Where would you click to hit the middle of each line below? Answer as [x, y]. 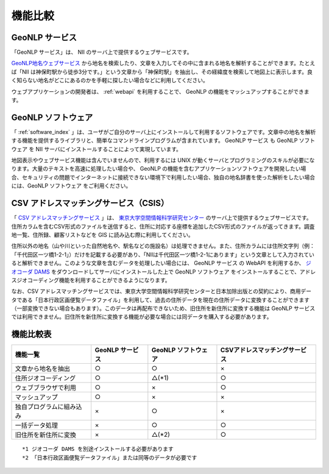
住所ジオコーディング [45, 378]
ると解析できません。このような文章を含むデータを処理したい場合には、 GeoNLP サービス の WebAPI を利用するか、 [158, 263]
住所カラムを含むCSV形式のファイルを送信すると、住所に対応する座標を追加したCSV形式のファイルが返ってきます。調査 [163, 226]
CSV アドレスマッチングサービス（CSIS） [90, 203]
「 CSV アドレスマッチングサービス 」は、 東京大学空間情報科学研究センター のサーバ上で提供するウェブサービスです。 [161, 218]
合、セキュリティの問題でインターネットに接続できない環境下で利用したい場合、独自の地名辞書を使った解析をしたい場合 [163, 177]
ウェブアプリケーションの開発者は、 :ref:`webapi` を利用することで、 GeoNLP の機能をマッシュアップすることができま [160, 91]
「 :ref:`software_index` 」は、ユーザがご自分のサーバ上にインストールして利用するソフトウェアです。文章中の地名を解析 [164, 132]
